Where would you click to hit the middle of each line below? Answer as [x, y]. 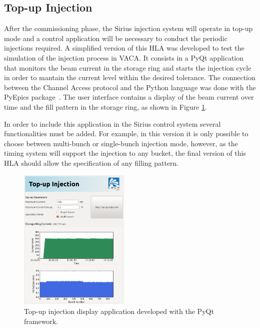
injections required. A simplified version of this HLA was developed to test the [124, 48]
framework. [41, 321]
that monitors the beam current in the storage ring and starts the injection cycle [128, 67]
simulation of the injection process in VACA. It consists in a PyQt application [124, 57]
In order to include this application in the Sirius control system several [112, 123]
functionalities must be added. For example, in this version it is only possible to [126, 133]
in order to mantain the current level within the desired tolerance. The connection [130, 77]
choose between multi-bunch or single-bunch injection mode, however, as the [121, 143]
